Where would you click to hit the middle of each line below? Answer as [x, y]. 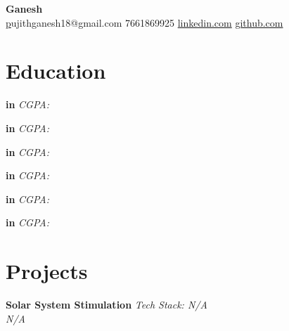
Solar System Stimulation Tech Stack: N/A [107, 304]
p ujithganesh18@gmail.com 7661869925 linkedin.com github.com [144, 22]
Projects [47, 271]
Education [56, 71]
